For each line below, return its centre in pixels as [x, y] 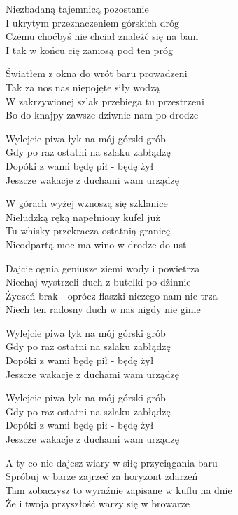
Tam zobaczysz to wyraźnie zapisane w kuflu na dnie [119, 489]
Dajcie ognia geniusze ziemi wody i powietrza [103, 268]
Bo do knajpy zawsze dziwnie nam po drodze [102, 115]
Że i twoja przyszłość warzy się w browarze [98, 503]
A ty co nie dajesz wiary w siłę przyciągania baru [112, 462]
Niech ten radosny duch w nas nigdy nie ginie [103, 309]
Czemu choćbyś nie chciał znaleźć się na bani [102, 36]
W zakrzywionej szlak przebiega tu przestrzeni [105, 101]
